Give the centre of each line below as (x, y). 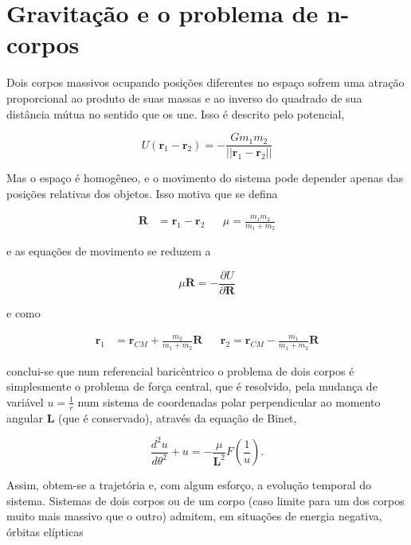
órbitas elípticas (45, 531)
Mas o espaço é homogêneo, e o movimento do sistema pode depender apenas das (205, 178)
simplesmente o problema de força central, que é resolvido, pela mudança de (192, 386)
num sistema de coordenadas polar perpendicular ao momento (229, 401)
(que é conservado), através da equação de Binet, (177, 417)
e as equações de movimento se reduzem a (109, 251)
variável (25, 401)
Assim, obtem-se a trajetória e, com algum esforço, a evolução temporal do (189, 485)
